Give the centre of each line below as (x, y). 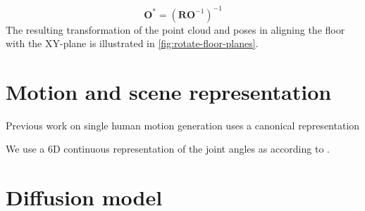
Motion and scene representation (169, 91)
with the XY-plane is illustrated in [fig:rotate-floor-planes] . (132, 43)
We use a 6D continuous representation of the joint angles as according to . (168, 149)
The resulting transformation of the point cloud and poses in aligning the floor (175, 29)
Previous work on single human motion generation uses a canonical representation (183, 125)
